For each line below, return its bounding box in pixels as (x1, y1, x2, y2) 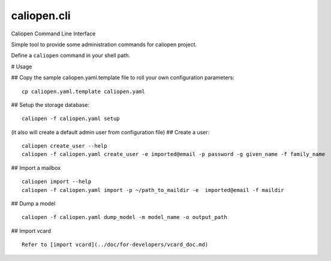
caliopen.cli (11, 9, 71, 22)
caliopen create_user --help (22, 143, 107, 149)
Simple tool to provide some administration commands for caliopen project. (11, 41, 197, 48)
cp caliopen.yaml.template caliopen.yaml (22, 88, 145, 95)
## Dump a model (11, 200, 56, 207)
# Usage (11, 63, 32, 70)
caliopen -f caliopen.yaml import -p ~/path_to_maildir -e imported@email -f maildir (22, 187, 284, 193)
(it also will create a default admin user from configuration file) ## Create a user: (11, 128, 210, 136)
